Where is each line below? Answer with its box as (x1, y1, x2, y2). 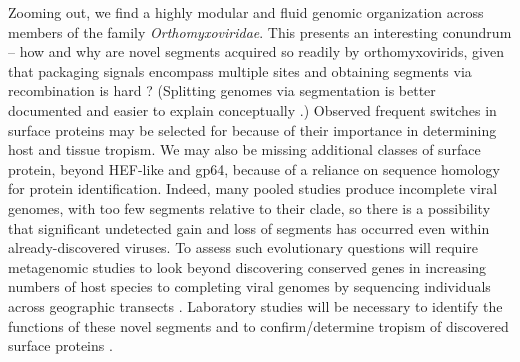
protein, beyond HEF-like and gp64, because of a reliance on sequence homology (8, 158, 500, 179)
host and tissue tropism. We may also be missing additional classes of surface (8, 139, 481, 160)
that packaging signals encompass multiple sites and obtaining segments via (8, 60, 472, 81)
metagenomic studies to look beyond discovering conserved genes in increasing (8, 256, 487, 277)
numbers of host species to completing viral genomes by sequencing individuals (8, 276, 491, 297)
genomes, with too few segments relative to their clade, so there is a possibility (8, 197, 491, 218)
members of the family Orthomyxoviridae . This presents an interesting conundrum (8, 21, 512, 42)
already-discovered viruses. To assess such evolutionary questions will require (8, 237, 478, 258)
